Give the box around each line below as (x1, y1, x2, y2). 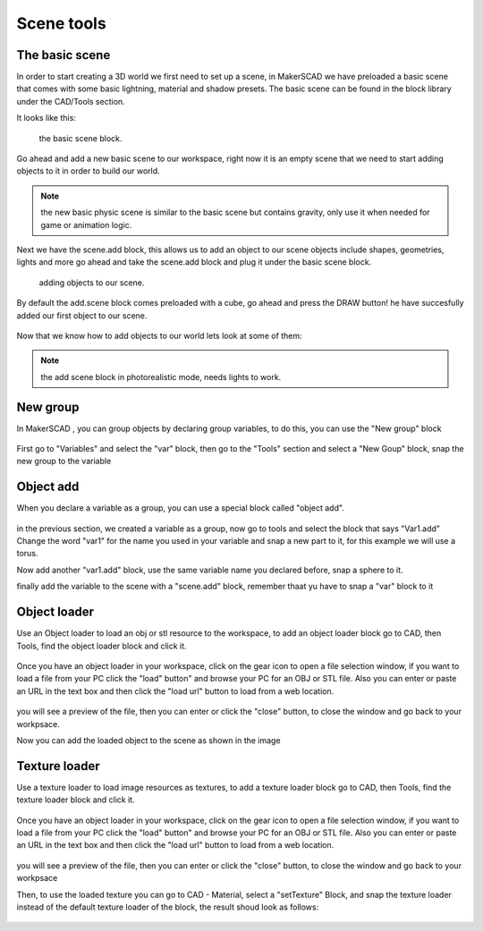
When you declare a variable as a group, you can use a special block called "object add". (16, 503, 344, 513)
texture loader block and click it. (16, 794, 135, 805)
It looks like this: (16, 113, 76, 123)
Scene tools (16, 13, 106, 33)
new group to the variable (16, 456, 112, 467)
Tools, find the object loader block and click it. (16, 640, 187, 651)
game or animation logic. (40, 219, 132, 230)
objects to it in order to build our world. (16, 165, 160, 176)
